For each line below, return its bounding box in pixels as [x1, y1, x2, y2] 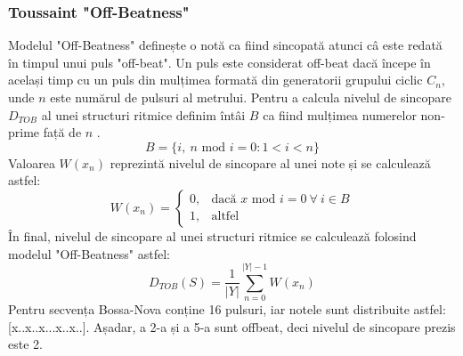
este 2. [8, 335, 43, 353]
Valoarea [8, 153, 55, 172]
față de [43, 123, 82, 142]
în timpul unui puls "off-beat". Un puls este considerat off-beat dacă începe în [8, 53, 431, 71]
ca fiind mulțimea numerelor [263, 105, 417, 124]
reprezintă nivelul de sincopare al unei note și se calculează [110, 153, 431, 172]
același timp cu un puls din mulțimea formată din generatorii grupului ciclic [8, 70, 423, 89]
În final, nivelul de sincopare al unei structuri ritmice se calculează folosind [8, 226, 417, 245]
